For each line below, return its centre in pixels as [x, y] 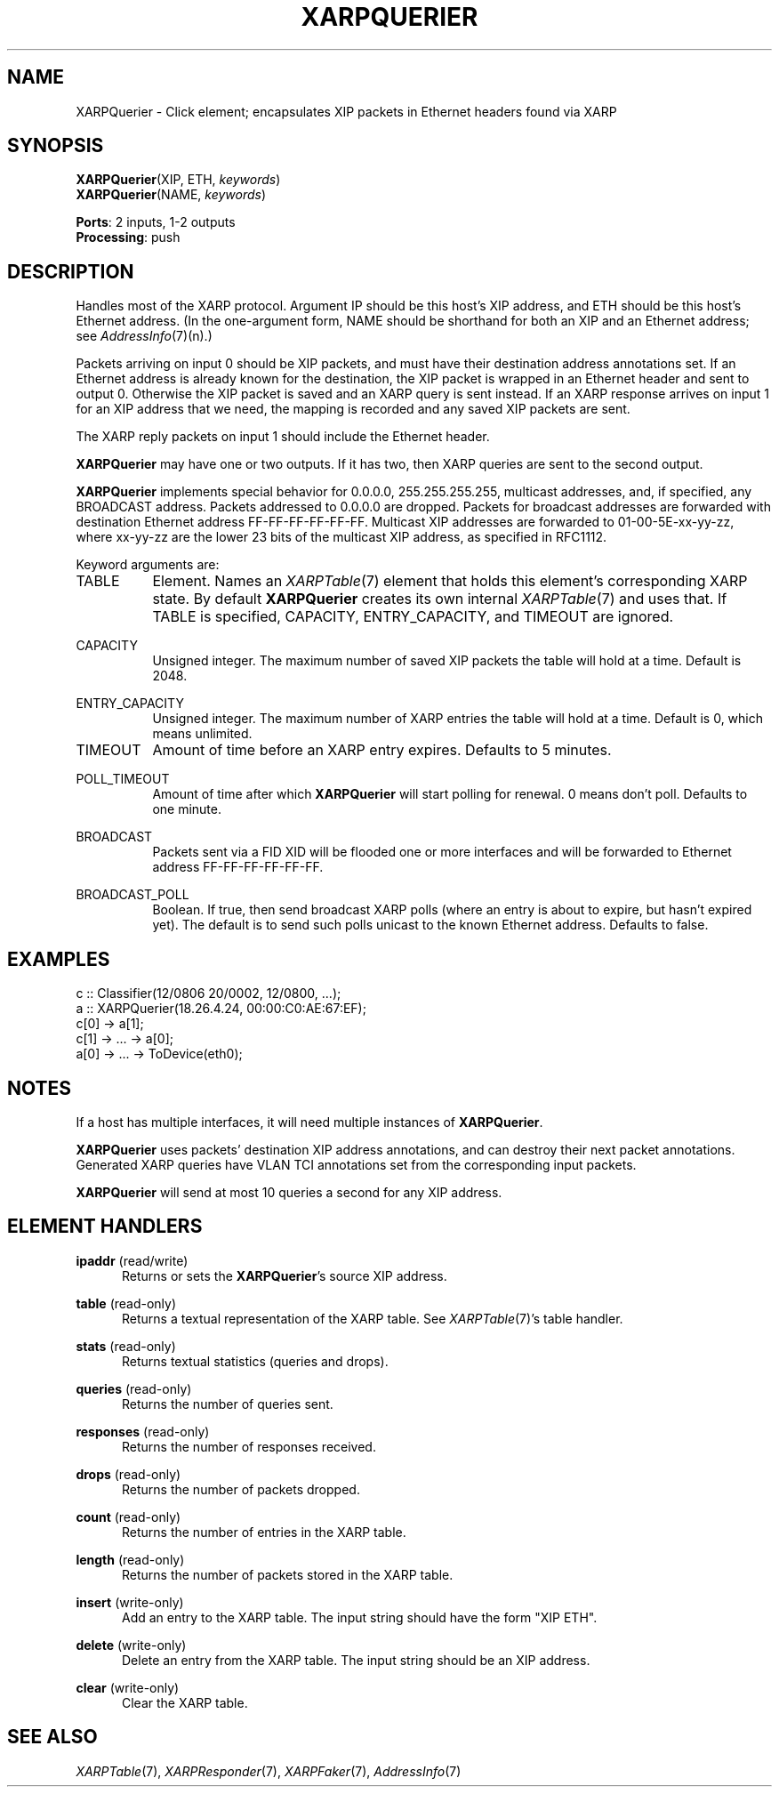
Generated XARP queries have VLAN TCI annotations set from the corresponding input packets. [356, 1164]
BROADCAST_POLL [133, 895]
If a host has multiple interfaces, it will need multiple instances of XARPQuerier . [309, 1122]
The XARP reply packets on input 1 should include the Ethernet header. [283, 437]
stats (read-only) [126, 1346]
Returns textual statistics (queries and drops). [255, 1361]
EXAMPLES [59, 959]
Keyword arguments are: [148, 565]
